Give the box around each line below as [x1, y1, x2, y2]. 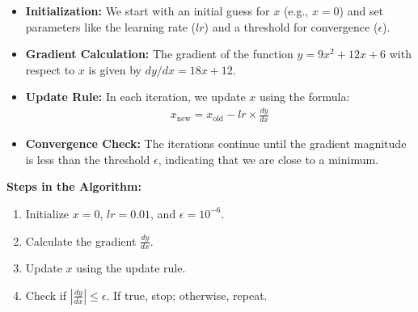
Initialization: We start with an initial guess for [25, 2, 270, 19]
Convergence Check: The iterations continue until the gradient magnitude [25, 135, 407, 152]
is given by [88, 61, 141, 78]
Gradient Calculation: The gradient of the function [25, 45, 293, 62]
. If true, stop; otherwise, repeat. [106, 286, 268, 303]
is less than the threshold [25, 150, 150, 167]
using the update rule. [76, 259, 186, 276]
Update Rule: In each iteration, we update [25, 88, 246, 105]
